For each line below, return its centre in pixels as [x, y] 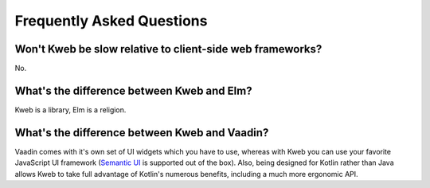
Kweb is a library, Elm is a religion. [70, 110]
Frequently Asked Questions [111, 21]
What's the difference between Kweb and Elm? [133, 90]
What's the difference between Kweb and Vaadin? [142, 133]
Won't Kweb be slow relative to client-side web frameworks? [168, 49]
